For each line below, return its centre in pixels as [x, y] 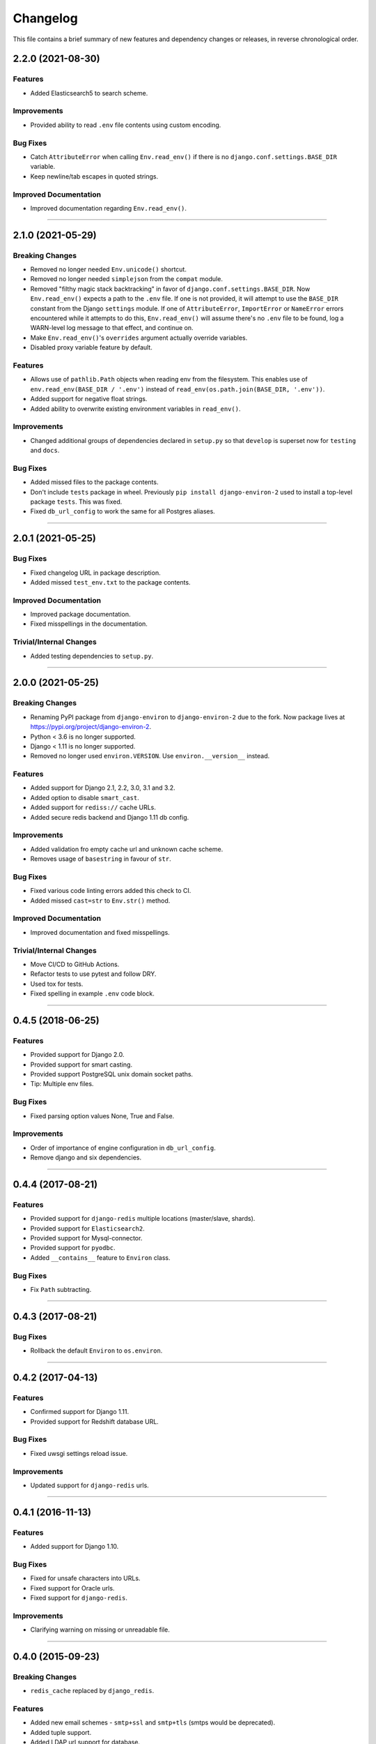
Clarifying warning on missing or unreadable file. [100, 1630]
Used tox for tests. [57, 984]
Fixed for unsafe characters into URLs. [85, 1578]
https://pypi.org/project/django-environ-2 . [91, 727]
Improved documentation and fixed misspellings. [100, 932]
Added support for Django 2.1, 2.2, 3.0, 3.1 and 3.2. [103, 788]
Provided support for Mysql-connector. [86, 1238]
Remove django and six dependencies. [86, 1157]
